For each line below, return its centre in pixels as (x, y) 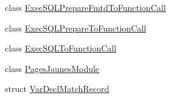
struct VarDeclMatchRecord (57, 89)
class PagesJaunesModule (52, 68)
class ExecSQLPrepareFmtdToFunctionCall (85, 7)
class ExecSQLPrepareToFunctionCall (76, 28)
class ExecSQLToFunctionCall (61, 48)
